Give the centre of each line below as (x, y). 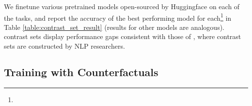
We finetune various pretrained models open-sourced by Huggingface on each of (122, 6)
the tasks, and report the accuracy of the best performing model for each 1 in (118, 17)
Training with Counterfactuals (81, 72)
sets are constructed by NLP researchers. (64, 46)
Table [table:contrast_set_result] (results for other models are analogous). (114, 27)
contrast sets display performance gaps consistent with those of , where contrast (123, 36)
